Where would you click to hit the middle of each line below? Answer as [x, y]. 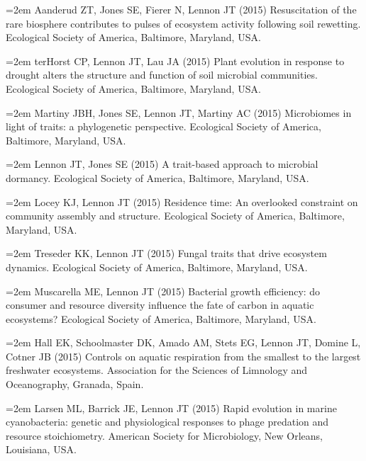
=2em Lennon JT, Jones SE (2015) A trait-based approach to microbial [162, 164]
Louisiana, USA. [41, 449]
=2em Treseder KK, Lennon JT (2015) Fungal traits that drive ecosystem [166, 253]
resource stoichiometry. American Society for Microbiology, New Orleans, [164, 435]
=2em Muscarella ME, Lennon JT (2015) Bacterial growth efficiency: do [163, 291]
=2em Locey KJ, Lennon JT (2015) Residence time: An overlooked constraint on [182, 201]
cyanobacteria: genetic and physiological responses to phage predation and [167, 422]
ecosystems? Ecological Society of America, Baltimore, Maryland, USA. [161, 318]
